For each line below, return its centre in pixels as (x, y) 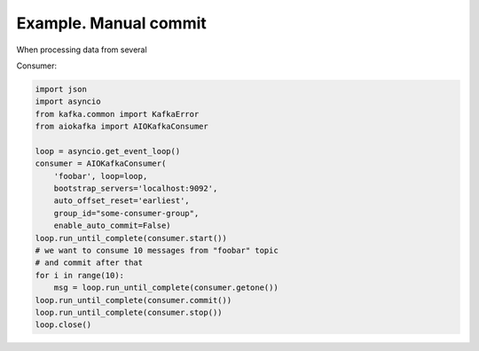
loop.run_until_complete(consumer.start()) (131, 238)
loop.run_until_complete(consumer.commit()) (133, 300)
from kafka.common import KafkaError (117, 114)
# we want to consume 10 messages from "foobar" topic (157, 250)
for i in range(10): (79, 275)
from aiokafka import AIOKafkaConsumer (122, 127)
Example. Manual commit (112, 23)
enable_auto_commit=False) (113, 226)
